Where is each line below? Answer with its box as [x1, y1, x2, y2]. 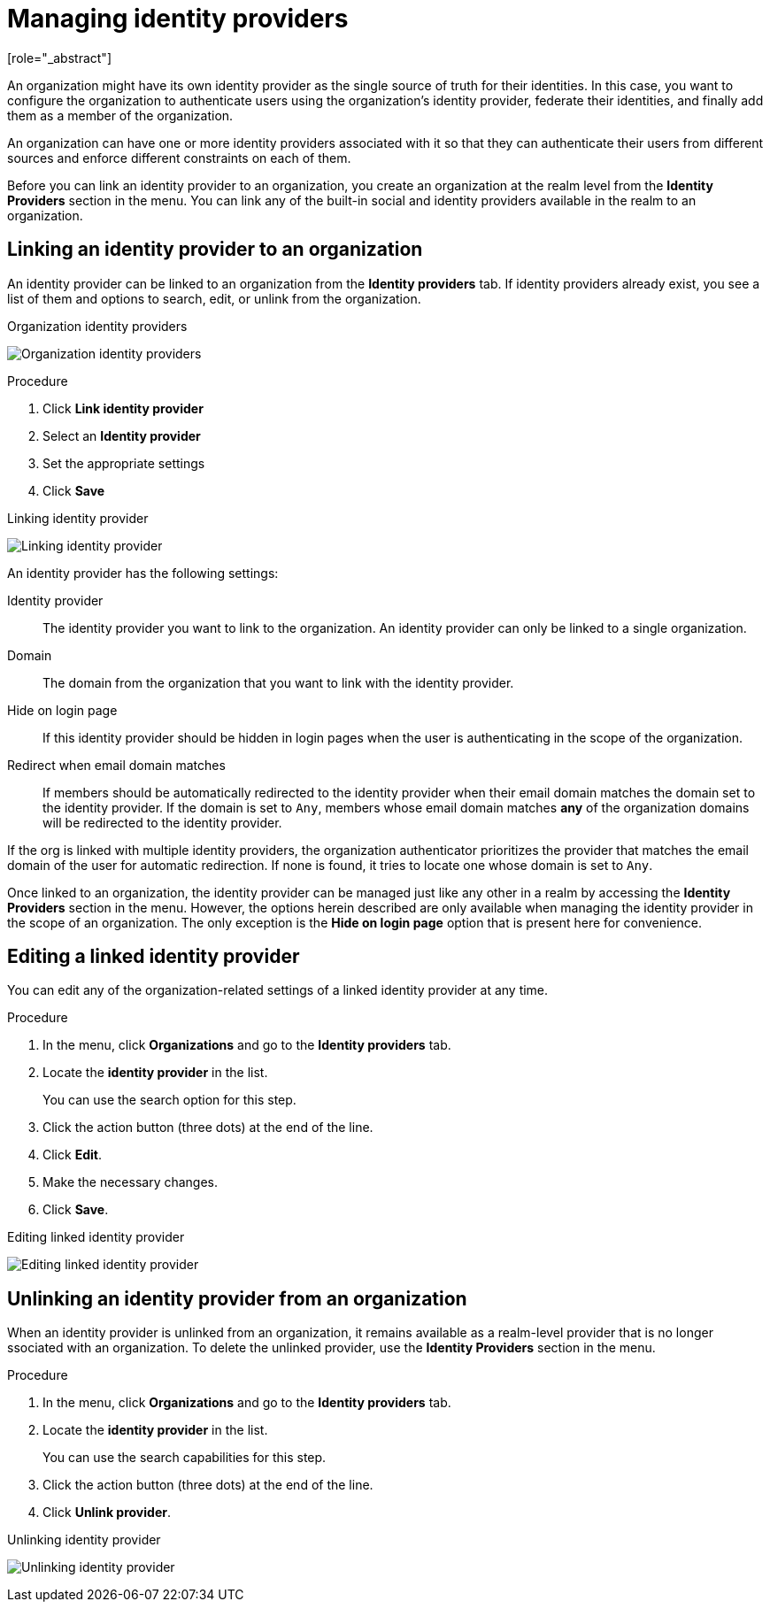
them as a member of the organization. [7, 107, 234, 123]
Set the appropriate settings [42, 455, 205, 471]
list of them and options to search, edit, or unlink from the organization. [7, 290, 421, 306]
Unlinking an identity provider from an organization [7, 1287, 467, 1310]
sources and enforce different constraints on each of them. [7, 150, 351, 166]
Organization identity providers [7, 318, 188, 334]
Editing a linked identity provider [7, 945, 300, 968]
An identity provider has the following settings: [7, 565, 279, 581]
